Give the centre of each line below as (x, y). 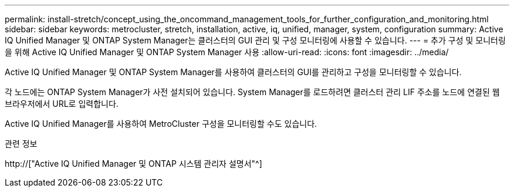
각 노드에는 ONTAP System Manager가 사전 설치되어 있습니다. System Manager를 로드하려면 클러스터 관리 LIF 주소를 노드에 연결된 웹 (252, 92)
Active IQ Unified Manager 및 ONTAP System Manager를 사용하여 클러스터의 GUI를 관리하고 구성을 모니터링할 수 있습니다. (233, 72)
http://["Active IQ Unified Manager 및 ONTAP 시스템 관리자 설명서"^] (133, 164)
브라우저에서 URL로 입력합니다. (62, 104)
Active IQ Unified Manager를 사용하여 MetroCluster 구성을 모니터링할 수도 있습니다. (161, 124)
